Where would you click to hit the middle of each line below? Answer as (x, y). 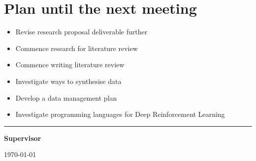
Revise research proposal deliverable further (81, 32)
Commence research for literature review (77, 48)
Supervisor (23, 138)
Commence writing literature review (70, 65)
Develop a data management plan (66, 97)
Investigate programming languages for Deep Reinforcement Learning (120, 114)
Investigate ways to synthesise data (68, 81)
